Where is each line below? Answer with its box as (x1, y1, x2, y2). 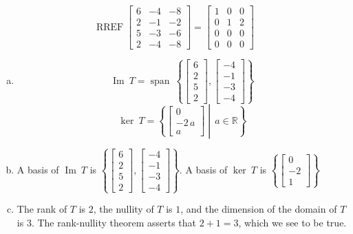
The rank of (17, 202, 67, 216)
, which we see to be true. (238, 215, 347, 229)
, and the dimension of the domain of (180, 202, 337, 216)
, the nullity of (93, 202, 154, 216)
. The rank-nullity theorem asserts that (31, 215, 196, 229)
